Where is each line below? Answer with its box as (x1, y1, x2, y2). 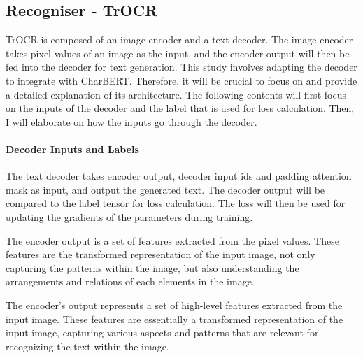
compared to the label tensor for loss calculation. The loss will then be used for (6, 196, 346, 210)
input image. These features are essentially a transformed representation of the (6, 311, 343, 326)
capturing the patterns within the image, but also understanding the (6, 260, 299, 275)
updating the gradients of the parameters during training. (6, 209, 253, 224)
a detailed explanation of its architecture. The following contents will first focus (6, 87, 346, 101)
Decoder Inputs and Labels (6, 141, 139, 156)
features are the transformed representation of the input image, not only (6, 247, 315, 262)
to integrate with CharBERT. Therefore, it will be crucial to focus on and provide (6, 73, 357, 87)
